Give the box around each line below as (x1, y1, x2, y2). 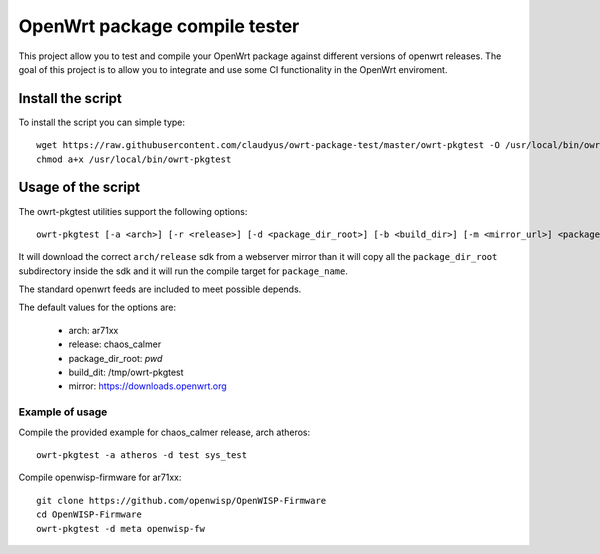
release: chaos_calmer (68, 338, 162, 350)
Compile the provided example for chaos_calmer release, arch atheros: (18, 426, 311, 438)
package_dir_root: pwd (68, 352, 163, 364)
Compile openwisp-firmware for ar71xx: (18, 471, 182, 484)
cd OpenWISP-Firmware (36, 509, 142, 520)
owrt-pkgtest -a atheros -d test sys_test (36, 449, 248, 460)
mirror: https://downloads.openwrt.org (68, 380, 227, 392)
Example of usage (18, 405, 108, 419)
